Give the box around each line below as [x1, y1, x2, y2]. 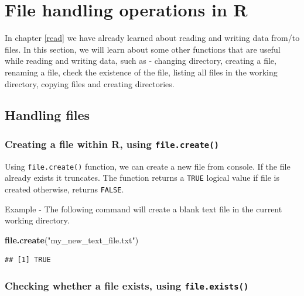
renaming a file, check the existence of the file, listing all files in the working [5, 66, 278, 78]
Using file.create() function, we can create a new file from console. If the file [5, 160, 291, 172]
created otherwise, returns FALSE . [5, 183, 124, 195]
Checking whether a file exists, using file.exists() [5, 278, 249, 292]
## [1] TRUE [5, 256, 51, 264]
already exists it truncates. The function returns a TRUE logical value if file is [5, 171, 280, 184]
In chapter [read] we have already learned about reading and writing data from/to [5, 32, 300, 44]
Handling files [5, 106, 90, 124]
